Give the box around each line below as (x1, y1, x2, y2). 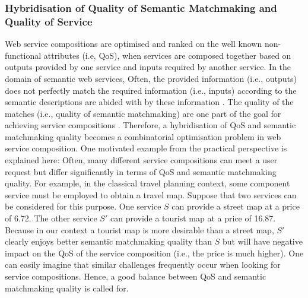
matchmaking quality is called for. (5, 281, 129, 294)
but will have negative (222, 235, 303, 248)
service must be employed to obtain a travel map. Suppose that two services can (5, 188, 297, 201)
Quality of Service (5, 14, 93, 28)
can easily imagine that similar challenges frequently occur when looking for (5, 258, 281, 271)
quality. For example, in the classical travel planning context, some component (5, 177, 290, 189)
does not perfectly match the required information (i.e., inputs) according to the (5, 84, 297, 96)
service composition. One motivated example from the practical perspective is (5, 142, 287, 154)
